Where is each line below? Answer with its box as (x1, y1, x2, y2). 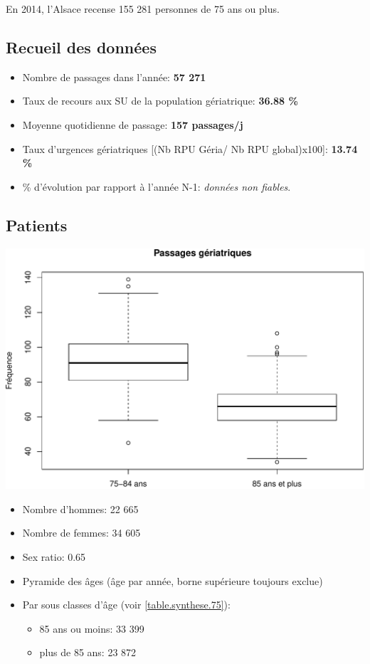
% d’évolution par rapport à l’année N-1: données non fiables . (22, 179, 291, 194)
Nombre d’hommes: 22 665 (22, 501, 139, 516)
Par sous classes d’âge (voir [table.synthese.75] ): (22, 597, 231, 612)
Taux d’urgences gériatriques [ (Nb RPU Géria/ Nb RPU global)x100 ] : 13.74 (22, 141, 358, 156)
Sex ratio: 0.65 (22, 549, 86, 564)
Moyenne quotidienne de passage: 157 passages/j (22, 117, 243, 132)
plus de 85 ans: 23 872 (39, 645, 137, 660)
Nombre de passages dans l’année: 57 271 (22, 69, 206, 84)
